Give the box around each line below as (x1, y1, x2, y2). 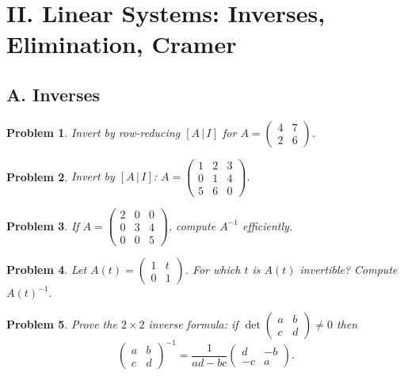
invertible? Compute (299, 261, 398, 278)
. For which (185, 261, 241, 278)
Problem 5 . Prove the (6, 315, 117, 332)
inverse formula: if (148, 315, 238, 332)
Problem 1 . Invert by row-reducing (6, 123, 181, 140)
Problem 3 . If (6, 217, 79, 234)
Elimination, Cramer (6, 28, 237, 60)
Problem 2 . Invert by (6, 168, 115, 184)
